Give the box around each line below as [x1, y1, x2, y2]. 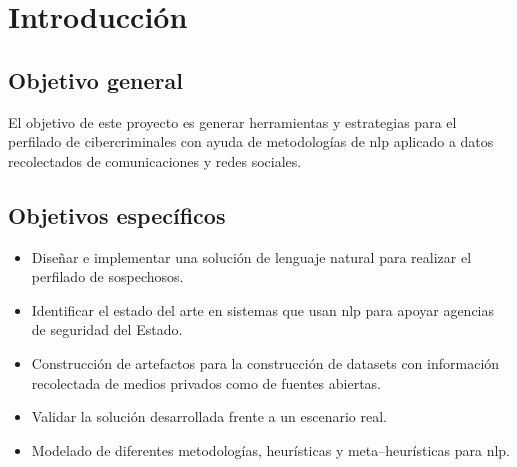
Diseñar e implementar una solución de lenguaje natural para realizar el [31, 246, 472, 267]
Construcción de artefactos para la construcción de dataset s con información [31, 352, 500, 373]
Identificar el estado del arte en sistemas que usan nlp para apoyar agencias [31, 299, 495, 320]
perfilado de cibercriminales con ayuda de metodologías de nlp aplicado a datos [8, 131, 494, 152]
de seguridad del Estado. [31, 319, 183, 340]
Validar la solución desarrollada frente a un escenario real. [31, 406, 387, 427]
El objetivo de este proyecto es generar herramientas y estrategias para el [8, 111, 457, 132]
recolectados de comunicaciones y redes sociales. [8, 150, 302, 171]
